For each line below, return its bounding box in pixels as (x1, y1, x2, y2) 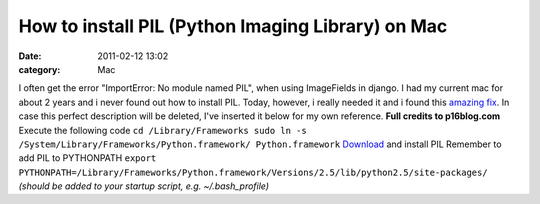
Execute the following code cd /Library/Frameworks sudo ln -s (18, 124, 307, 136)
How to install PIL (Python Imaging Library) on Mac (18, 15, 448, 37)
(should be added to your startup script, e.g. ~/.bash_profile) (18, 180, 270, 192)
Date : (18, 50, 42, 62)
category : (18, 63, 61, 75)
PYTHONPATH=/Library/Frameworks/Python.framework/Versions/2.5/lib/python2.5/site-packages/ (18, 166, 489, 178)
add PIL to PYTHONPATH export (18, 152, 157, 164)
